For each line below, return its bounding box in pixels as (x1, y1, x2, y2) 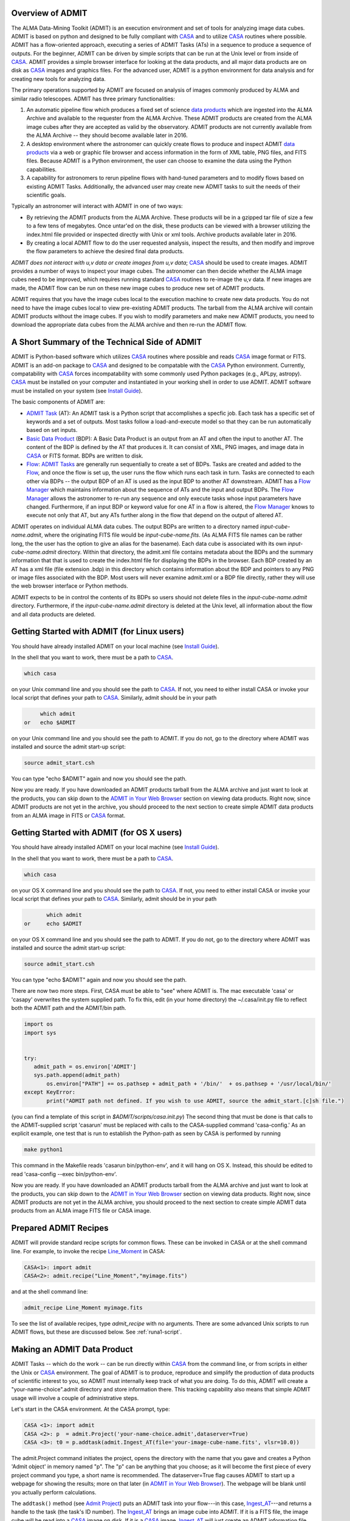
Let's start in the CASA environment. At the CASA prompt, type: (11, 1405, 170, 1413)
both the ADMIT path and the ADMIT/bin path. (11, 1004, 127, 1012)
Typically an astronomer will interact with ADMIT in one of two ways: (11, 203, 184, 210)
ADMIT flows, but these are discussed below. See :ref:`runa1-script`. (11, 1328, 182, 1335)
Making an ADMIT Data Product (11, 1345, 133, 1355)
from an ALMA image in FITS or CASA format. (11, 812, 126, 819)
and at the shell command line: (11, 1287, 88, 1295)
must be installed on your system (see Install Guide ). (11, 387, 143, 394)
